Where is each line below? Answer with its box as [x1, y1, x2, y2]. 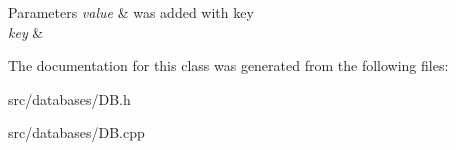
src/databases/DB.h [8, 88, 131, 109]
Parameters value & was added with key [8, 2, 254, 22]
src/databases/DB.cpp [8, 122, 145, 143]
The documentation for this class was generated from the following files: [8, 55, 449, 76]
